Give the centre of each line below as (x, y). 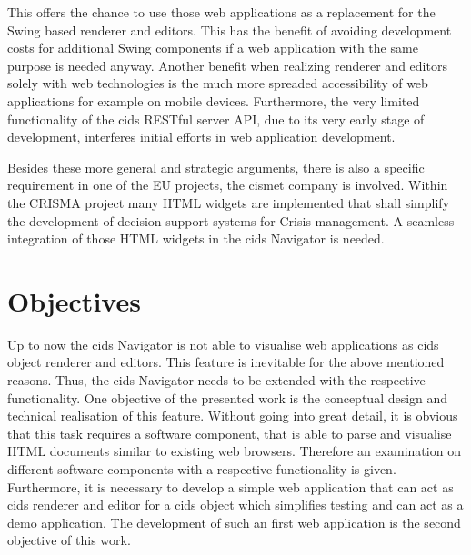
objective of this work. (69, 540)
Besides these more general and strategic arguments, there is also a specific (216, 167)
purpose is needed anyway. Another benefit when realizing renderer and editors (227, 65)
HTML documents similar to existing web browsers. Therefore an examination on (234, 451)
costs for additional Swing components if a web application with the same (213, 48)
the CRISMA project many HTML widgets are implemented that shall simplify (229, 202)
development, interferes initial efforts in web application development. (201, 137)
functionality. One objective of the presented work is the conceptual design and (228, 397)
